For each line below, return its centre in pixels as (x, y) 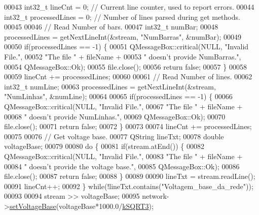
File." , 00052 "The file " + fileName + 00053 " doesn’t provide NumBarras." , (123, 56)
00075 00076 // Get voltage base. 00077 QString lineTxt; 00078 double (114, 136)
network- (156, 196)
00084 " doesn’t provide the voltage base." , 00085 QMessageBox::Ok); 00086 (122, 166)
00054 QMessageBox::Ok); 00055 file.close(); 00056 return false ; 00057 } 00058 (125, 66)
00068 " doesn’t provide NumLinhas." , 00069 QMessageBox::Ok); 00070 (115, 116)
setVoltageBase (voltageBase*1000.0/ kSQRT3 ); (81, 206)
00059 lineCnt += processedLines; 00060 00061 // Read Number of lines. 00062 (128, 76)
